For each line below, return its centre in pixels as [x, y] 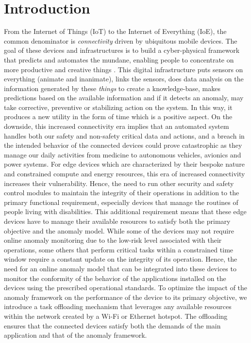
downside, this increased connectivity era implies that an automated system [117, 126]
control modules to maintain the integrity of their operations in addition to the [122, 193]
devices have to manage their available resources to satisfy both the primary [117, 221]
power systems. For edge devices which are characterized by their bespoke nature [124, 164]
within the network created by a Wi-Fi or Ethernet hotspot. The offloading [116, 316]
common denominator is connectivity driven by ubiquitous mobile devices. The [121, 40]
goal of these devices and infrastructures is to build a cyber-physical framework [122, 50]
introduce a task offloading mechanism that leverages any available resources [118, 306]
